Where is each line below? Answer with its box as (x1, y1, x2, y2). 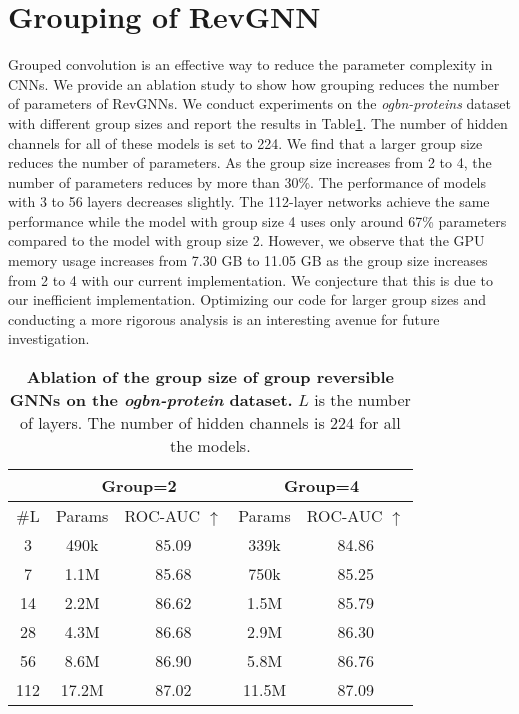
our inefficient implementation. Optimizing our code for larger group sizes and (8, 289, 486, 310)
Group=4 (283, 474, 360, 498)
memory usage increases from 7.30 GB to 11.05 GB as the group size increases (8, 250, 488, 271)
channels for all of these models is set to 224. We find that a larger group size (8, 132, 483, 153)
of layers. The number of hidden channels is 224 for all (19, 411, 401, 435)
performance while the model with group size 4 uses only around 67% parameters (8, 210, 507, 231)
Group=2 (101, 474, 177, 498)
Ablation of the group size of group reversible (26, 365, 395, 389)
